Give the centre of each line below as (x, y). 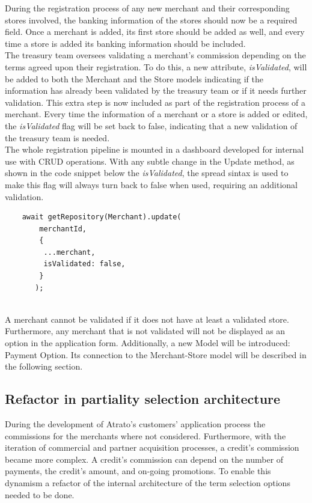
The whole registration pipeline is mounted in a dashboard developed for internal (154, 149)
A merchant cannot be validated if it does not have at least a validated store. (147, 319)
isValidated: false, (84, 264)
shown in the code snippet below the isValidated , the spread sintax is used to (147, 173)
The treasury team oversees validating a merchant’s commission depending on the (155, 55)
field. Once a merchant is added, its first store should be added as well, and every (155, 32)
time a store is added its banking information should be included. (125, 43)
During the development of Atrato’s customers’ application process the (135, 424)
